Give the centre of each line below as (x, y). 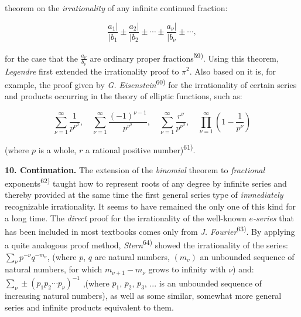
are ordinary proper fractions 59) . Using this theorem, (184, 57)
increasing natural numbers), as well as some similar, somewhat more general (143, 296)
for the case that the (41, 58)
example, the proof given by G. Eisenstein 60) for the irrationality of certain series (151, 84)
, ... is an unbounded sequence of (203, 283)
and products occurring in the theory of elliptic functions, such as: (124, 96)
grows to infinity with (187, 269)
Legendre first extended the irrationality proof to (92, 71)
